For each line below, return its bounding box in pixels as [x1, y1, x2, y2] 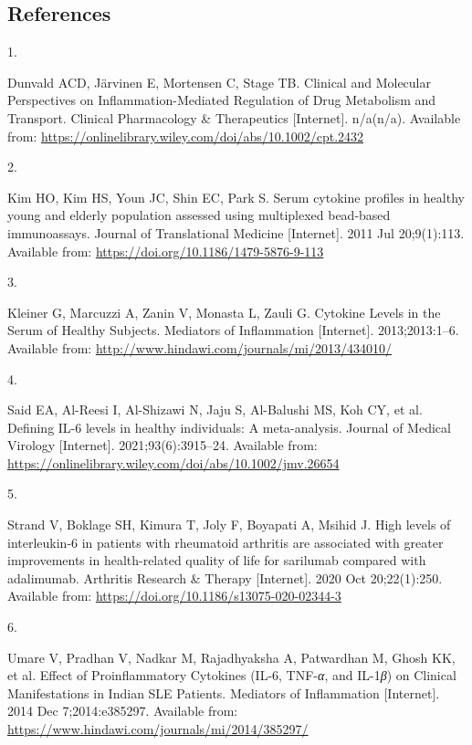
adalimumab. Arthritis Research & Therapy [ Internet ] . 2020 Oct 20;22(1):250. [7, 568, 443, 587]
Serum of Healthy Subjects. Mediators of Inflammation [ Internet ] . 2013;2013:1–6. [7, 320, 459, 340]
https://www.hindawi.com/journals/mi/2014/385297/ [7, 719, 309, 739]
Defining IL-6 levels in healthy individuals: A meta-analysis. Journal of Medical [7, 417, 451, 436]
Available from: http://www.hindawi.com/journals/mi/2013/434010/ [7, 338, 392, 357]
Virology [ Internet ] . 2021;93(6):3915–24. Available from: [7, 435, 318, 455]
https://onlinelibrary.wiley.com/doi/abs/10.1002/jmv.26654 [7, 453, 340, 472]
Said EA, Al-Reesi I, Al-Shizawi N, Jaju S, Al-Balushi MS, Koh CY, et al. [7, 400, 423, 419]
